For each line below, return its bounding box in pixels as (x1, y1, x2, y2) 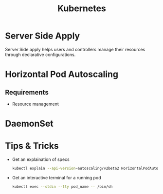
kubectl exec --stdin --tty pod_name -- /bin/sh (12, 184, 113, 189)
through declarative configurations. (5, 52, 76, 58)
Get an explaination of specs (12, 156, 70, 162)
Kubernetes (57, 3, 106, 14)
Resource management (12, 101, 59, 107)
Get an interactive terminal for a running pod (12, 175, 101, 180)
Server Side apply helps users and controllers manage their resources (5, 46, 145, 52)
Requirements (5, 88, 49, 97)
